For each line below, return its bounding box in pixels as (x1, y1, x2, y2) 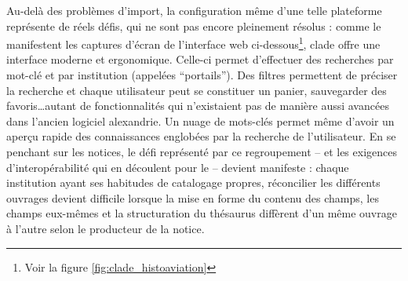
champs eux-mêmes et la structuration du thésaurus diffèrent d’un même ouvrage (6, 205, 397, 221)
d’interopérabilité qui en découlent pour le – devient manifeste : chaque (6, 159, 349, 175)
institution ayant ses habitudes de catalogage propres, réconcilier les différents (6, 174, 381, 191)
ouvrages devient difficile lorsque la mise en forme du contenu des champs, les (6, 189, 379, 206)
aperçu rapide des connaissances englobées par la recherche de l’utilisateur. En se (6, 128, 396, 144)
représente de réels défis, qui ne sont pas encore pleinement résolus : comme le (6, 17, 381, 34)
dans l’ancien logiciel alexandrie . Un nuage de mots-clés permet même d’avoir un (6, 112, 395, 129)
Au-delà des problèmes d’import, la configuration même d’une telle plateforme (6, 2, 382, 18)
